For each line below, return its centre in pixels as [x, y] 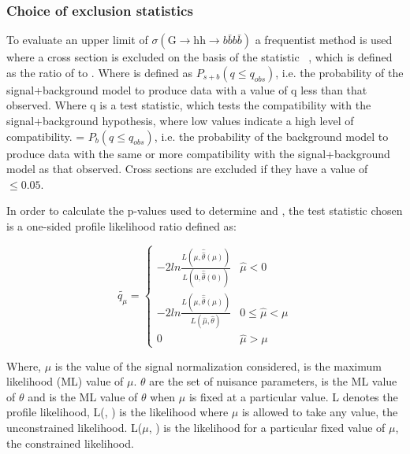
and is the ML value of [83, 396]
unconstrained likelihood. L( [75, 427]
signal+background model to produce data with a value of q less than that [187, 89]
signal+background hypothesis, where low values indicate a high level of [180, 120]
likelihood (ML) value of [65, 381]
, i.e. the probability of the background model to [271, 136]
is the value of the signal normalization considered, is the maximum [218, 365]
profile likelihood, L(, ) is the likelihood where [117, 412]
